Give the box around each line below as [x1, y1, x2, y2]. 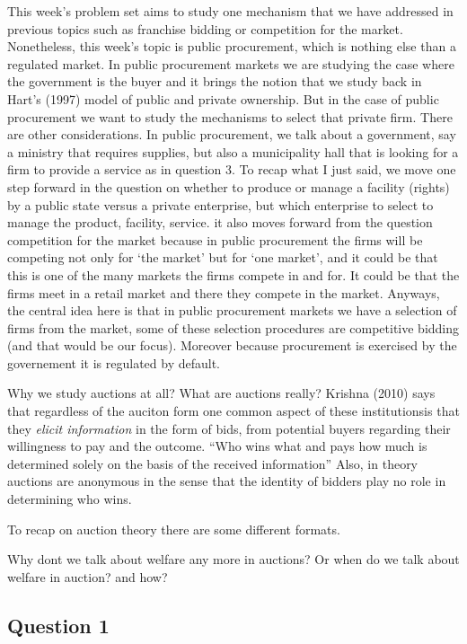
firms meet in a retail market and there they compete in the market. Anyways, [7, 283, 440, 302]
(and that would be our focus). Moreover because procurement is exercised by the [7, 336, 457, 355]
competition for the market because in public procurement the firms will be [7, 230, 423, 249]
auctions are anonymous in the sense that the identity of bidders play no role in [7, 472, 446, 490]
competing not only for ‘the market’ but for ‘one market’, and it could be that [7, 248, 438, 267]
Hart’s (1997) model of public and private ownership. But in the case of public [7, 89, 439, 108]
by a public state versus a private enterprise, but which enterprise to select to [7, 195, 434, 214]
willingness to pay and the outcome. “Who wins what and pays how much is [7, 437, 427, 455]
